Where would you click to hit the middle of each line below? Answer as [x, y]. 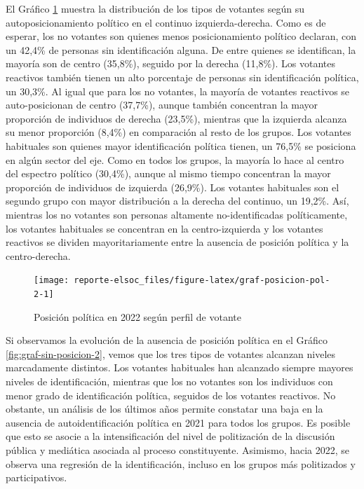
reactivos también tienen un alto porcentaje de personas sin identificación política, [182, 77]
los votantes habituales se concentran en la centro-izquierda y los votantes [164, 228]
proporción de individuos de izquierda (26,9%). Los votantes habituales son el [173, 187]
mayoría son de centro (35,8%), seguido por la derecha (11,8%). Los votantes [171, 63]
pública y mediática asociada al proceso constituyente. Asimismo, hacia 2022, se [178, 449]
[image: [52, 281]
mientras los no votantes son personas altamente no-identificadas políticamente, [177, 214]
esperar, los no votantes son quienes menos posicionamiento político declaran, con [181, 36]
